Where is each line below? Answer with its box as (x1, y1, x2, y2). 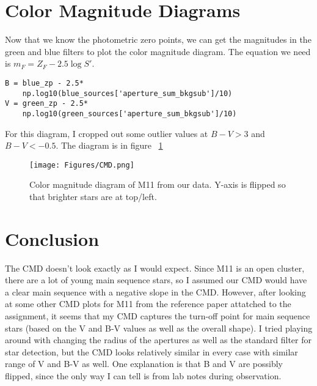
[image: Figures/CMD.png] (29, 160, 134, 169)
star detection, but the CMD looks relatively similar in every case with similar (5, 345, 298, 358)
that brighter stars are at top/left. (29, 190, 157, 202)
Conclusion (5, 226, 100, 251)
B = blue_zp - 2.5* (5, 78, 84, 87)
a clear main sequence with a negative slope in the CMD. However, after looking (5, 285, 306, 298)
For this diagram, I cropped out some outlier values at (5, 127, 208, 139)
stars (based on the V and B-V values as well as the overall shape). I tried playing (5, 321, 313, 334)
